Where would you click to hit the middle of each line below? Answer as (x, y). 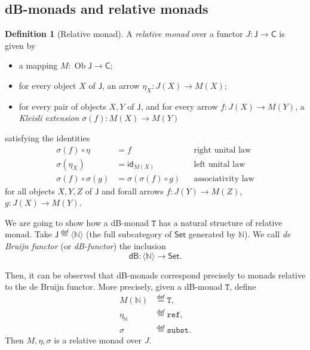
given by (20, 45)
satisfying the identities (47, 137)
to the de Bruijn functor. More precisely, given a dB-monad (114, 286)
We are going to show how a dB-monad (77, 222)
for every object (47, 85)
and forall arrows (133, 191)
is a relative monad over (98, 340)
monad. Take (28, 234)
